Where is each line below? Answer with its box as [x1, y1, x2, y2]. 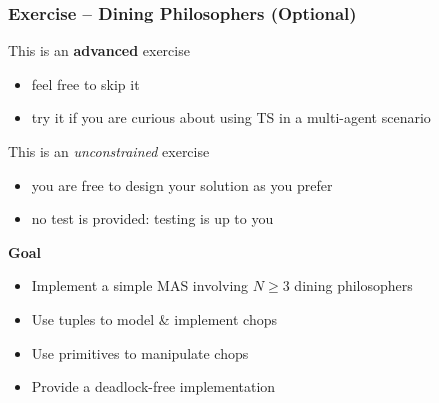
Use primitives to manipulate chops [31, 342, 249, 363]
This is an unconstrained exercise [8, 141, 210, 161]
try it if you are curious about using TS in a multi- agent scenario [31, 107, 431, 128]
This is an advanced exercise [8, 40, 190, 61]
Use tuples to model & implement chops [31, 308, 277, 329]
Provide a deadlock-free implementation [31, 376, 276, 397]
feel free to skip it [31, 73, 140, 94]
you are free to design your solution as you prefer [31, 174, 333, 195]
